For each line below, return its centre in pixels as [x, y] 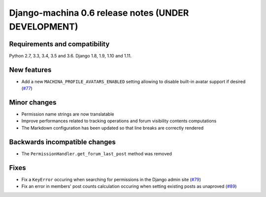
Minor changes [33, 102]
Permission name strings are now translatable [68, 114]
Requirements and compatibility [59, 44]
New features [30, 70]
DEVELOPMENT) [44, 27]
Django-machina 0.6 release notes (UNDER [99, 13]
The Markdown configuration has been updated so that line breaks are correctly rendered [113, 128]
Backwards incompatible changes [62, 142]
